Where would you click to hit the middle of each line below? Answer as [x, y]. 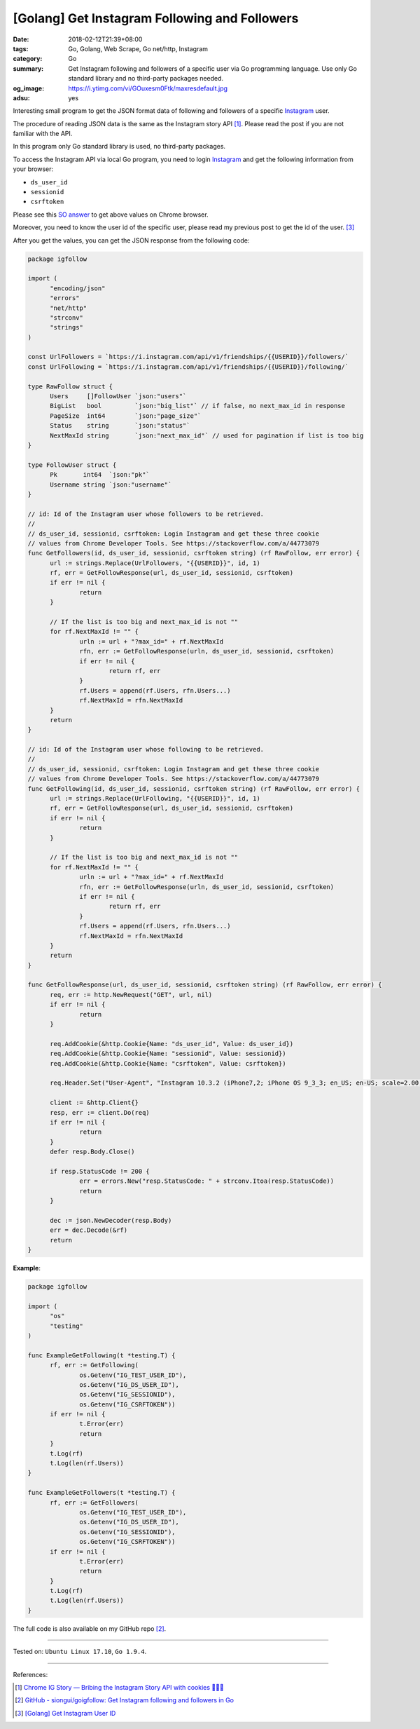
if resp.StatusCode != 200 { [100, 1171]
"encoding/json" [78, 288]
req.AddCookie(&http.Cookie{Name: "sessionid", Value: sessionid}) [168, 1054]
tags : [21, 48]
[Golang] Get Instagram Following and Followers [156, 18]
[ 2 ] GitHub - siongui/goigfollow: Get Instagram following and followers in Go [125, 1700]
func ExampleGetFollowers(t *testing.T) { [101, 1493]
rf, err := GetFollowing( [94, 1365]
